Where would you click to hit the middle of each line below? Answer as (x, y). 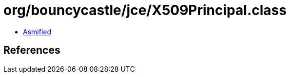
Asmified (37, 31)
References (32, 50)
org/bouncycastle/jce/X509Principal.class (145, 10)
